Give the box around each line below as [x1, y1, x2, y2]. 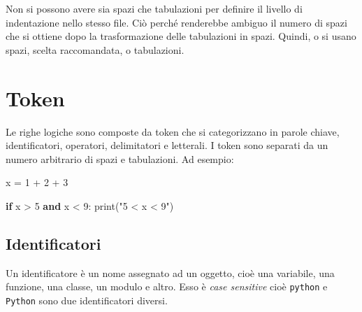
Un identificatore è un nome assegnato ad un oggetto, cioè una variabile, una [6, 265, 335, 280]
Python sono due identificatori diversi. [6, 292, 168, 307]
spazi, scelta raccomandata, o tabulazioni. [6, 42, 184, 57]
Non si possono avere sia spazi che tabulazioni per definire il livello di [6, 1, 303, 15]
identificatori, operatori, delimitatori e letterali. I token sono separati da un [6, 138, 328, 153]
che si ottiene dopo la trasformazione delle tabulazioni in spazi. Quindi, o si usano [6, 29, 356, 43]
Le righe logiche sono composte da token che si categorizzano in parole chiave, [6, 124, 340, 139]
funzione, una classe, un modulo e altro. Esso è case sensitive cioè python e [6, 279, 328, 294]
